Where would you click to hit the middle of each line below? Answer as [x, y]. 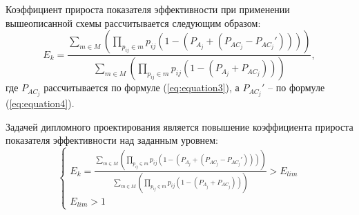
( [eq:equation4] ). [40, 103]
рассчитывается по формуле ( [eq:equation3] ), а [142, 87]
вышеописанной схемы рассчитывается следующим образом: [133, 22]
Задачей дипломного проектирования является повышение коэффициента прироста [179, 126]
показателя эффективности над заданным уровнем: [112, 140]
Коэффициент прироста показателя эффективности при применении [148, 9]
